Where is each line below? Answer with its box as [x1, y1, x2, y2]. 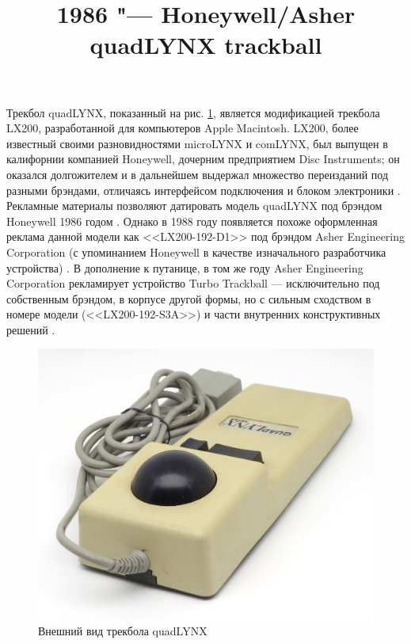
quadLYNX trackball [89, 29, 322, 61]
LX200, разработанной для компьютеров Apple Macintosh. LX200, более [6, 120, 359, 136]
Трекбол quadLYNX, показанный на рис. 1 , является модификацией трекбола [6, 104, 380, 120]
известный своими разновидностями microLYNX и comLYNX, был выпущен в [6, 135, 388, 151]
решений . [6, 321, 55, 337]
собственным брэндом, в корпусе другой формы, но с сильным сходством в [6, 290, 371, 307]
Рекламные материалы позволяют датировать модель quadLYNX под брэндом [6, 197, 382, 214]
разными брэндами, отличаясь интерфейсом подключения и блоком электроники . [6, 181, 401, 198]
